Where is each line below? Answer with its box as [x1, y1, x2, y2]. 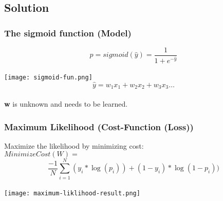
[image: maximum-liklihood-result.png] [4, 190, 140, 197]
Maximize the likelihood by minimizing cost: [4, 140, 144, 151]
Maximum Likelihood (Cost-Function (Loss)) [4, 120, 194, 133]
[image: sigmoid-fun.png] [4, 74, 92, 82]
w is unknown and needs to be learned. [4, 98, 128, 109]
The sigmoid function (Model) [4, 26, 132, 39]
